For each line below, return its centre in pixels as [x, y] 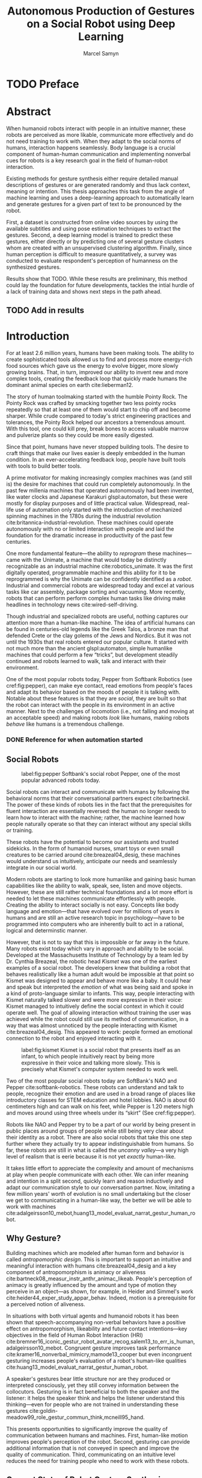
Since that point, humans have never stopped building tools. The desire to [98, 447]
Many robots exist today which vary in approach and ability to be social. [95, 948]
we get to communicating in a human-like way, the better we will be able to [99, 1200]
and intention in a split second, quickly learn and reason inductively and [95, 1181]
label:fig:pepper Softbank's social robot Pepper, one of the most [101, 773]
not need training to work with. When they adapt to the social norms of [94, 141]
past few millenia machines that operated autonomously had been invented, [100, 491]
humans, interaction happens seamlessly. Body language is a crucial [91, 147]
